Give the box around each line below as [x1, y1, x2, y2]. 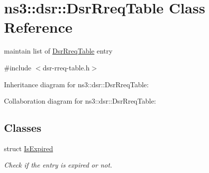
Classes [4, 120, 42, 135]
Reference [4, 17, 73, 37]
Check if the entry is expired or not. [4, 160, 112, 170]
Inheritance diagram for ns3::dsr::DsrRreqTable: [4, 79, 149, 89]
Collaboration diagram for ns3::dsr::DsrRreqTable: [4, 96, 156, 106]
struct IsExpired [4, 143, 53, 153]
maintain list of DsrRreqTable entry [4, 46, 113, 56]
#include [4, 62, 32, 72]
